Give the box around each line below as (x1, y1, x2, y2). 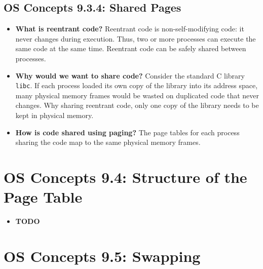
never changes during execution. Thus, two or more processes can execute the (15, 33, 256, 44)
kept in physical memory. (15, 110, 94, 121)
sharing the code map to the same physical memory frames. (15, 137, 201, 147)
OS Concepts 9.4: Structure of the (4, 166, 247, 187)
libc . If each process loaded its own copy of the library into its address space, (15, 80, 258, 91)
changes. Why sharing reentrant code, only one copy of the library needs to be (15, 100, 259, 110)
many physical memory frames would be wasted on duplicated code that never (15, 90, 259, 100)
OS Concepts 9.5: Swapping (4, 245, 201, 266)
